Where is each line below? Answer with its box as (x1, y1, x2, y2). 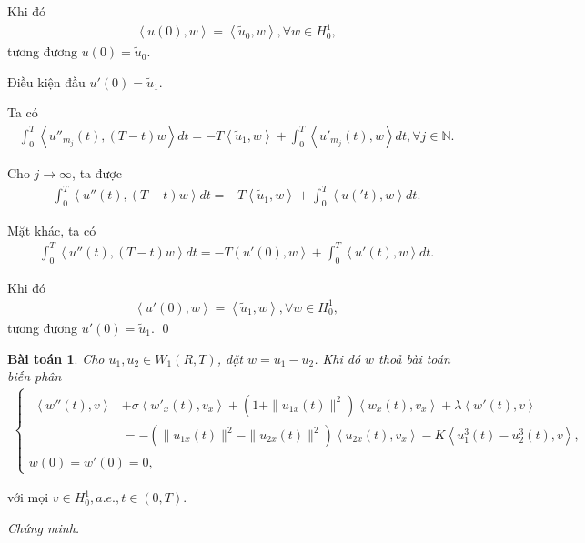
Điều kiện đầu (7, 72, 86, 91)
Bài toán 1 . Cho (7, 348, 105, 367)
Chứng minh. (7, 518, 80, 537)
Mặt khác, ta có (7, 220, 96, 239)
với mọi (7, 488, 49, 507)
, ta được (72, 163, 122, 182)
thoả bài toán (378, 348, 450, 367)
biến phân (7, 367, 62, 386)
